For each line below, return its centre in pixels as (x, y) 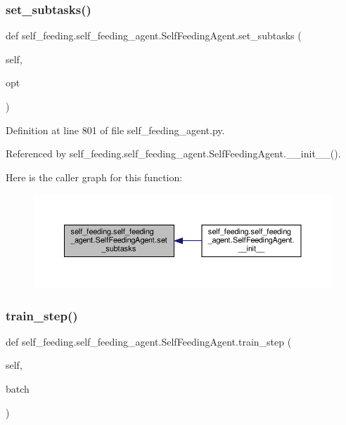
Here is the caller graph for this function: (94, 177)
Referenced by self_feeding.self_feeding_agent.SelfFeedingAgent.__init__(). (173, 153)
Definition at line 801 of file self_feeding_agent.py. (115, 130)
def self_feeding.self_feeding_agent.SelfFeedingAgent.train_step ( (149, 341)
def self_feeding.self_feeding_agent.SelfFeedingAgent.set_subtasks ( (154, 35)
